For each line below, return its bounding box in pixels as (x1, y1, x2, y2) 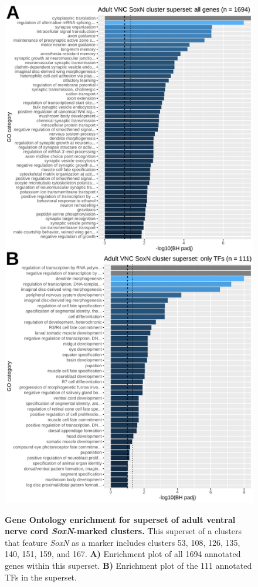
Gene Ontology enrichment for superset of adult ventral (5, 513, 236, 525)
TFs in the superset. (5, 571, 77, 583)
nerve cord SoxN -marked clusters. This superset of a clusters (5, 525, 242, 537)
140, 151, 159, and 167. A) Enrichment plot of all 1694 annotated (5, 548, 241, 560)
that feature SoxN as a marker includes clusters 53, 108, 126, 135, (5, 536, 240, 548)
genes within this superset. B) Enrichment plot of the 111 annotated (5, 559, 252, 571)
